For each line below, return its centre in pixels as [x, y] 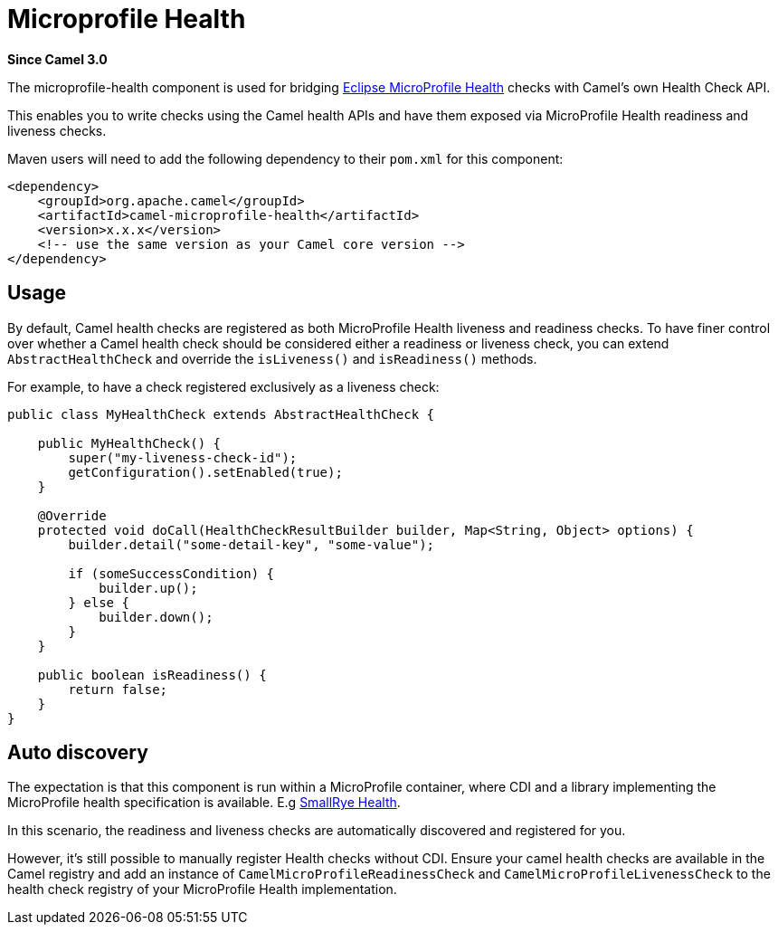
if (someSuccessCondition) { [171, 573]
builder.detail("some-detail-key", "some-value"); [251, 544]
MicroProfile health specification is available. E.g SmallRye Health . [204, 803]
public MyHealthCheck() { [129, 443]
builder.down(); [156, 617]
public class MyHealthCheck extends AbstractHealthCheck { [221, 414]
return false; [118, 689]
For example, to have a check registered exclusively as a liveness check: [223, 386]
